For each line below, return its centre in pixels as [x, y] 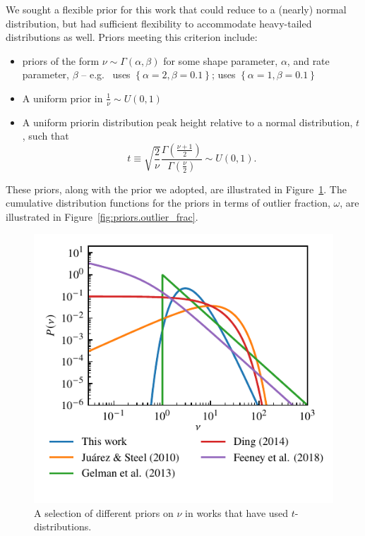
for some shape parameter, [221, 60]
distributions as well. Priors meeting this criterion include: [132, 37]
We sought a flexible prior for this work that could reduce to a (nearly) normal [176, 9]
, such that [46, 136]
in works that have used [237, 512]
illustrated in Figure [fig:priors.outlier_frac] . [102, 217]
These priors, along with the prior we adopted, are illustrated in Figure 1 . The [176, 189]
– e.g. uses [106, 74]
